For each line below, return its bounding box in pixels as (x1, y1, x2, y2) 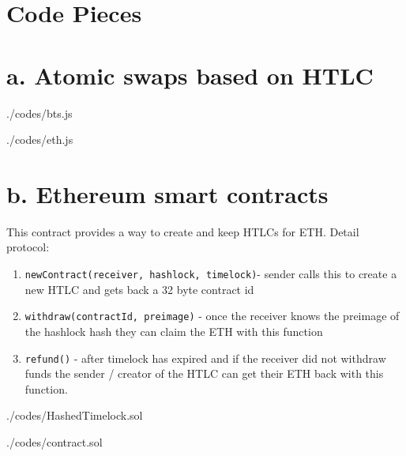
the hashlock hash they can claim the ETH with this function (24, 322, 323, 339)
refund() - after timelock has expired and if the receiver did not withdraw (24, 349, 386, 366)
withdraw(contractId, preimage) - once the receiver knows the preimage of (24, 307, 400, 324)
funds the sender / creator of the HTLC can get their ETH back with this (24, 365, 384, 382)
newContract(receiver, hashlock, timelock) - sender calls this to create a (24, 266, 397, 281)
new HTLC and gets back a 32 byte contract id (24, 281, 254, 297)
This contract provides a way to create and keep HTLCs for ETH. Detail (6, 223, 359, 239)
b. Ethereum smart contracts (6, 177, 329, 209)
